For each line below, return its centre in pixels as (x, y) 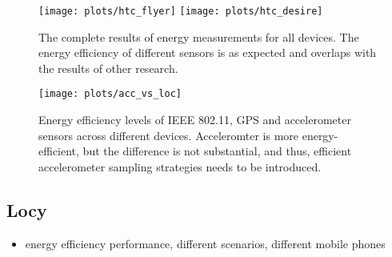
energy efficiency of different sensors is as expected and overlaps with (208, 52)
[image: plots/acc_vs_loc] (110, 94)
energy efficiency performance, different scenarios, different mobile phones (205, 243)
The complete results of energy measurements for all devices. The (199, 36)
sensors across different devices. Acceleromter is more (169, 135)
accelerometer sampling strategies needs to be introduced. (180, 166)
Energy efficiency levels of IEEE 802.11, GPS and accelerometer (195, 120)
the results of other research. (108, 68)
